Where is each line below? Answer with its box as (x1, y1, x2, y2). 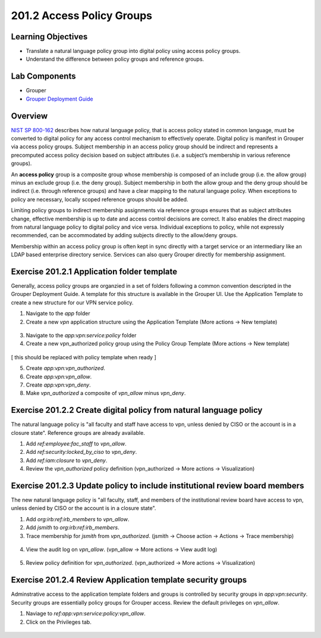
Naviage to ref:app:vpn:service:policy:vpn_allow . (26, 610, 146, 617)
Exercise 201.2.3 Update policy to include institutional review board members (11, 481, 304, 491)
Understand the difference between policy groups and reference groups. (26, 55, 204, 63)
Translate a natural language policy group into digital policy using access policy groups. (26, 48, 241, 55)
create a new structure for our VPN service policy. (11, 298, 134, 306)
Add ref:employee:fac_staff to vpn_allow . (26, 440, 127, 447)
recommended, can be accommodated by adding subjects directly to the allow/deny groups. (11, 232, 238, 239)
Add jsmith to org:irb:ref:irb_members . (26, 524, 119, 531)
